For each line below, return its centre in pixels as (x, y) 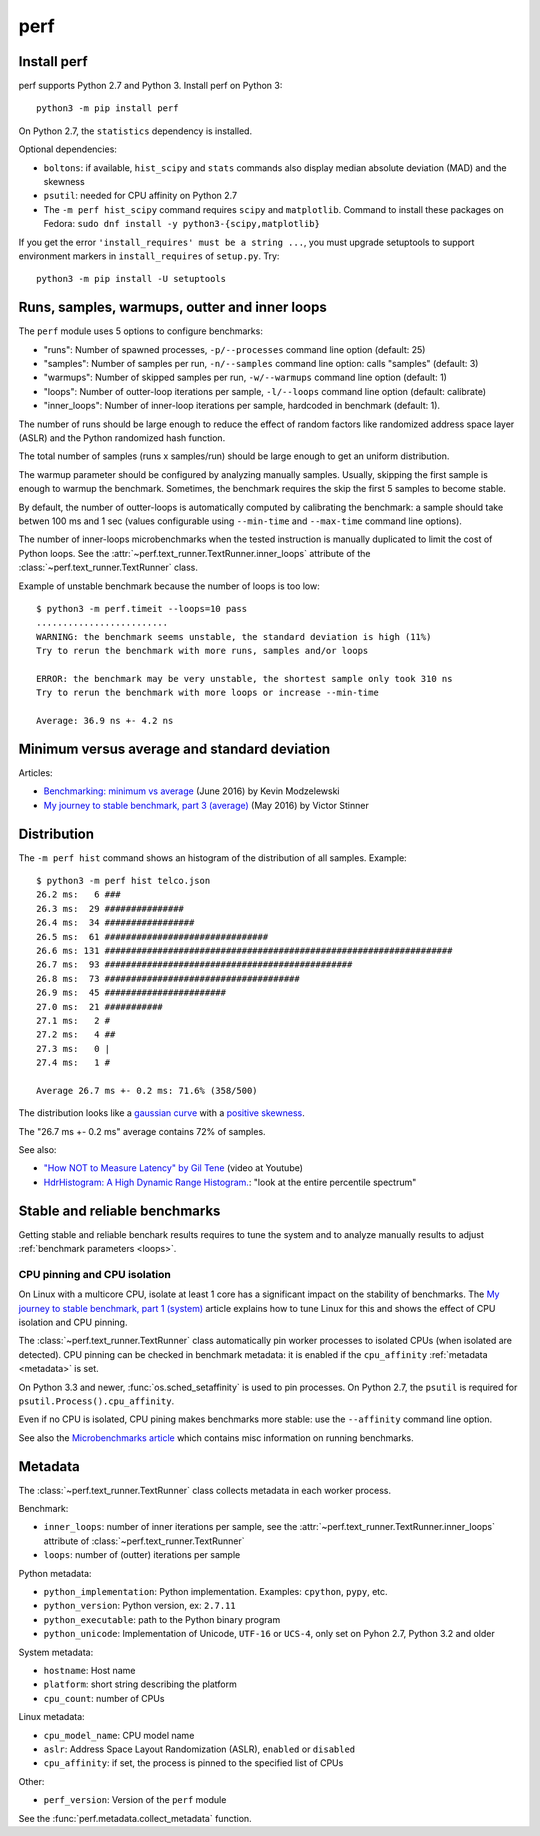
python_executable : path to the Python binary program (162, 1619)
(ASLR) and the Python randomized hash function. (122, 438)
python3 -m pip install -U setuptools (131, 279)
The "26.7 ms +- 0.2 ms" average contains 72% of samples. (142, 1131)
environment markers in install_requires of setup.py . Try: (149, 256)
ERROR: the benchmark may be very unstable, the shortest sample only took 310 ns (244, 678)
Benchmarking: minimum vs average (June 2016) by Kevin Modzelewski (191, 791)
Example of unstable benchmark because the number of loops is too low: (169, 586)
